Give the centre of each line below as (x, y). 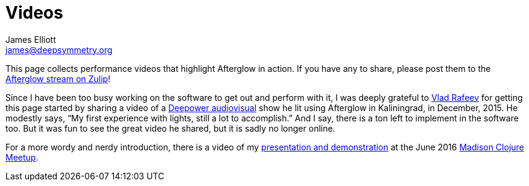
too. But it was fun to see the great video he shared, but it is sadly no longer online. (170, 128)
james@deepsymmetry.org (59, 50)
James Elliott (31, 39)
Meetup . (22, 157)
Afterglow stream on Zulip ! (58, 79)
